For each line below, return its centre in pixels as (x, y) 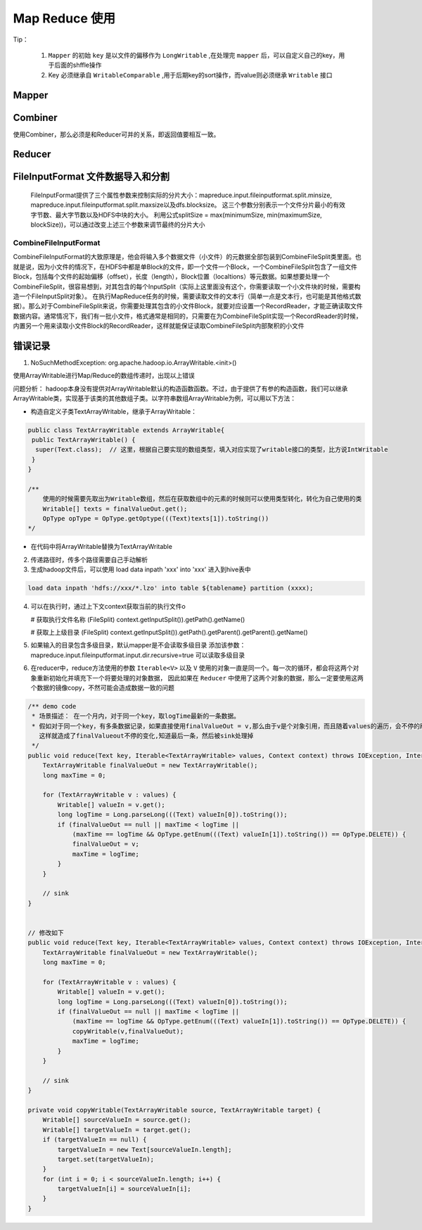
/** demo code (52, 706)
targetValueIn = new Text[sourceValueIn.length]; (145, 1149)
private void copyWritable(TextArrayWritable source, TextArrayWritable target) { (174, 1110)
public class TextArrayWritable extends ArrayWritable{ (126, 430)
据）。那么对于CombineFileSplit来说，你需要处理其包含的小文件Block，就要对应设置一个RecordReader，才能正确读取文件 (188, 306)
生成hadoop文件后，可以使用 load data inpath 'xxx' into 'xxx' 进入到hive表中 (141, 569)
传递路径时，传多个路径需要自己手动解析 (89, 559)
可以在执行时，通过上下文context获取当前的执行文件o (108, 607)
